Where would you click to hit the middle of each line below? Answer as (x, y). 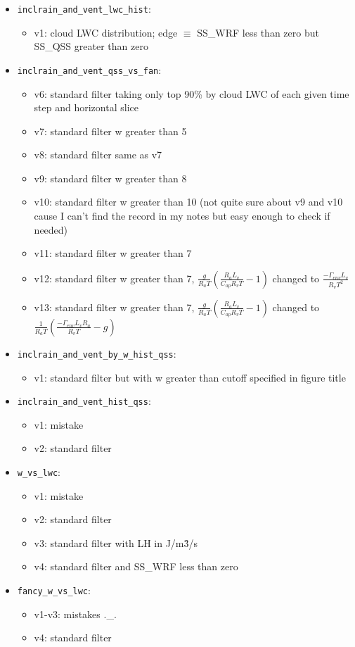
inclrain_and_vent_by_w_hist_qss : (97, 353)
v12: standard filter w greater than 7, (114, 278)
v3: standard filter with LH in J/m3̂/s (116, 542)
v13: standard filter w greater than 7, (114, 307)
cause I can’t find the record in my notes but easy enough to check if (182, 216)
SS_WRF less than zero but (258, 32)
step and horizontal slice (86, 107)
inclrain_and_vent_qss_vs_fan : (89, 69)
